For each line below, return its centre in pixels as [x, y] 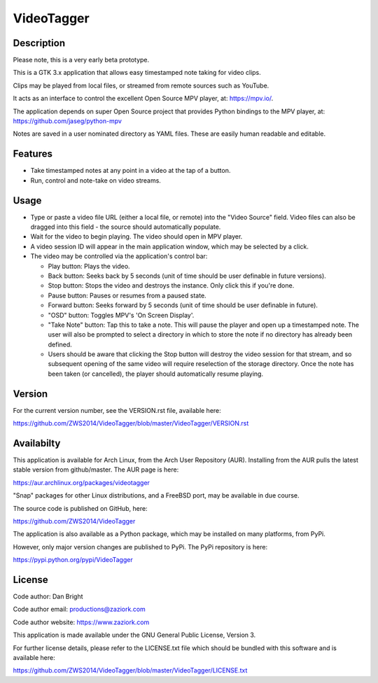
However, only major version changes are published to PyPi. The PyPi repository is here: [140, 547]
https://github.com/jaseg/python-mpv [68, 121]
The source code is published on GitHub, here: [80, 508]
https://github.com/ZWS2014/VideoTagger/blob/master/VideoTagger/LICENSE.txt [130, 670]
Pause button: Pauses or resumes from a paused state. [127, 295]
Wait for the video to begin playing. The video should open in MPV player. [136, 237]
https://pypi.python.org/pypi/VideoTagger [73, 560]
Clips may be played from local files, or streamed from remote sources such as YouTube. [141, 85]
